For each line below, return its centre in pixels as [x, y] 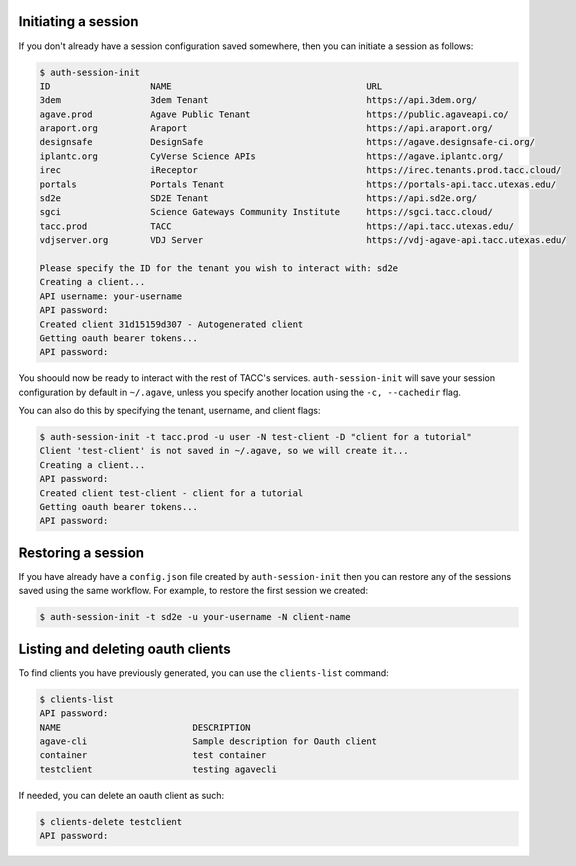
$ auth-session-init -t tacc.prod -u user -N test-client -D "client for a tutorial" [255, 437]
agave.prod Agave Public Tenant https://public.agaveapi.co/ [274, 114]
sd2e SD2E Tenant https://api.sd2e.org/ [258, 198]
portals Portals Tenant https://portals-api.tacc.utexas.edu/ [298, 184]
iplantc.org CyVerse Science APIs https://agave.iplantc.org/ [271, 156]
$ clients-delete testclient [111, 821]
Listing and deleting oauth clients [124, 648]
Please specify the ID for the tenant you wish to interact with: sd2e [219, 268]
